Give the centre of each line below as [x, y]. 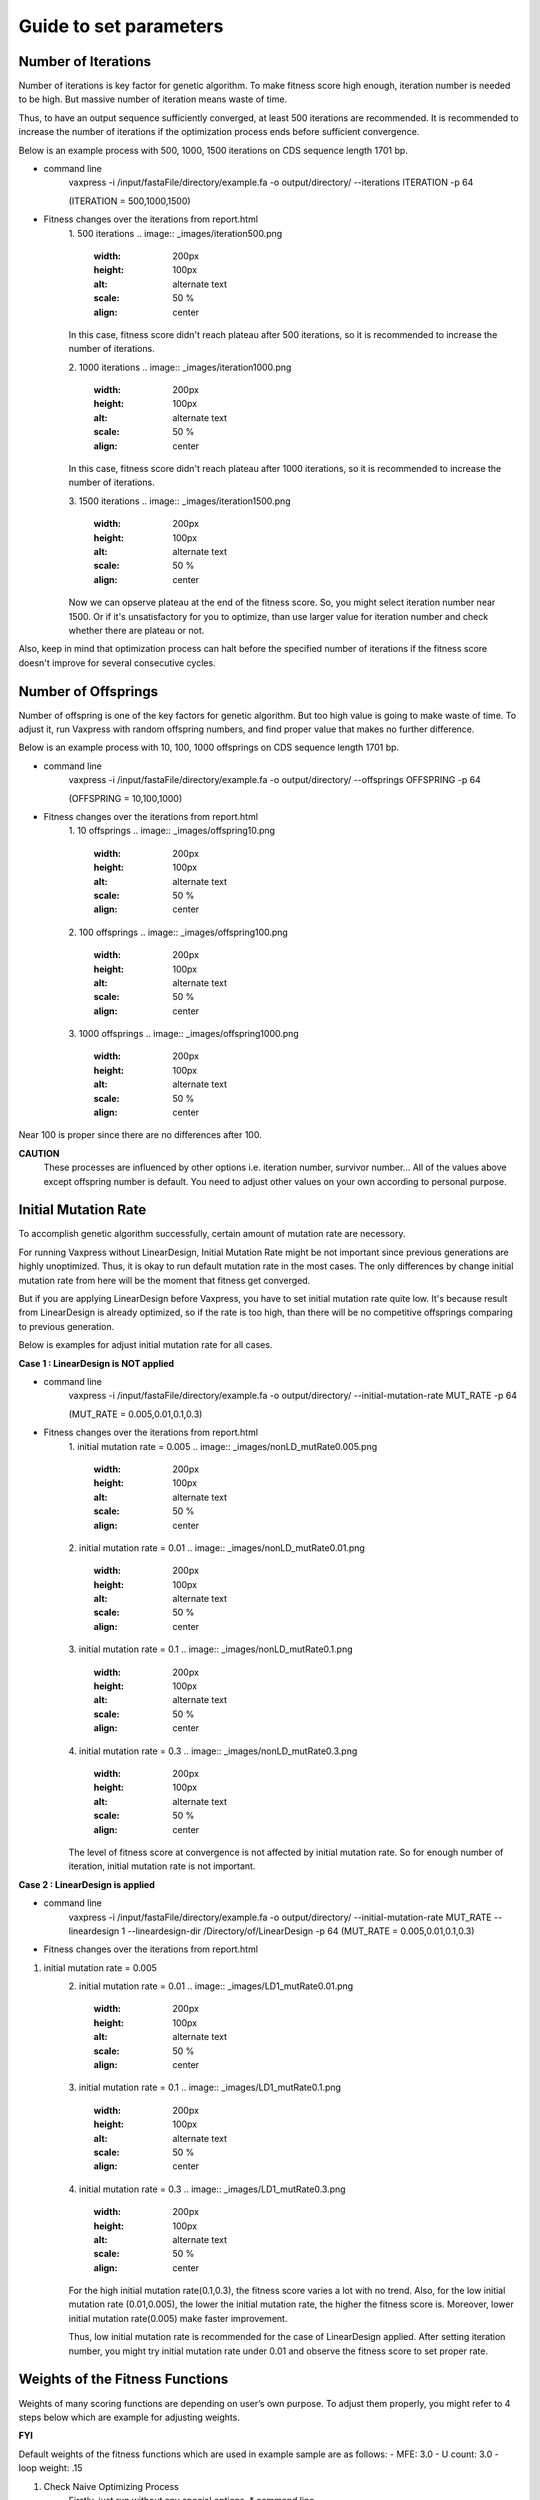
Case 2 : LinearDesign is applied [86, 1884]
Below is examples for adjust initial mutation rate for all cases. [145, 1345]
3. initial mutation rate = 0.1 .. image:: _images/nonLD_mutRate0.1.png [211, 1649]
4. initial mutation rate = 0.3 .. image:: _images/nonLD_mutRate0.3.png [213, 1751]
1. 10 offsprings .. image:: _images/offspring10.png [171, 831]
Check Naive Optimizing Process [111, 2486]
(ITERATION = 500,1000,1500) [129, 201]
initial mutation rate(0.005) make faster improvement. [178, 2318]
